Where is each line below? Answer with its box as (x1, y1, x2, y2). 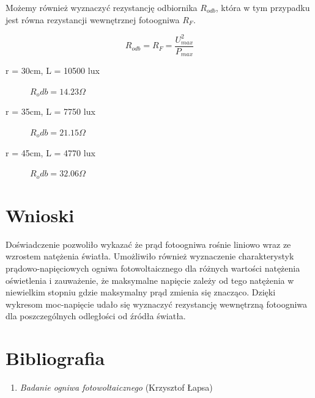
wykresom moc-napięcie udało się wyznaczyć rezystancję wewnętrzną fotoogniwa (6, 297, 308, 310)
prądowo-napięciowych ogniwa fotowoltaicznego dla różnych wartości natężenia (6, 262, 300, 275)
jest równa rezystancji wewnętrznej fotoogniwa (6, 13, 180, 26)
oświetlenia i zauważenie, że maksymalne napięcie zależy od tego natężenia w (6, 273, 294, 286)
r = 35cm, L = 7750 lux (6, 105, 95, 118)
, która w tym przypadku (215, 1, 310, 13)
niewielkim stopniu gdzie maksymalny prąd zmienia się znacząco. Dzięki (6, 286, 276, 298)
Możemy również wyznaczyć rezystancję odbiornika (6, 1, 198, 13)
